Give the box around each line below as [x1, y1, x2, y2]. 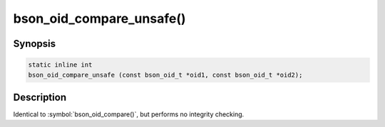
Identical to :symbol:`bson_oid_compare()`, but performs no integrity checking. [13, 110, 245, 118]
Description [13, 91, 67, 103]
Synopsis [13, 38, 56, 50]
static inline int [28, 61, 93, 69]
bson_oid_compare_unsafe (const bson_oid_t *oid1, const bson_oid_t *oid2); [28, 71, 303, 79]
